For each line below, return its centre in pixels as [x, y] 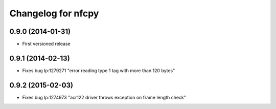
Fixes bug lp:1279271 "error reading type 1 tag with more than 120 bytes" [99, 70]
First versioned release [47, 44]
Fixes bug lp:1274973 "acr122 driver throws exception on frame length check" [104, 97]
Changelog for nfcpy [54, 13]
